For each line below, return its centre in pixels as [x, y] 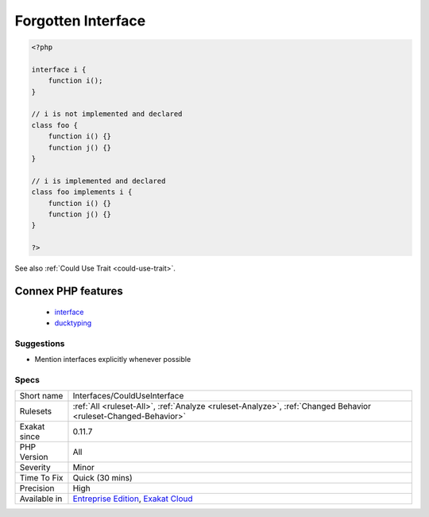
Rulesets [35, 411]
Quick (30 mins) [102, 478]
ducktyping [73, 323]
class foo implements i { [82, 192]
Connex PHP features [69, 291]
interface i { [59, 69]
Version [34, 457]
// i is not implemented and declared [107, 114]
